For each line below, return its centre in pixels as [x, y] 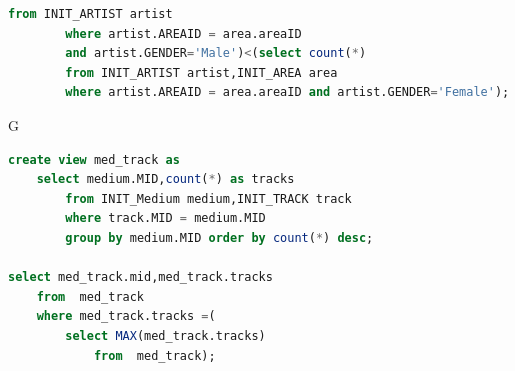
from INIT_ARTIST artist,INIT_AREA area [201, 72]
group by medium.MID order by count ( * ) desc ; [219, 237]
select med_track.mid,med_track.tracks [140, 277]
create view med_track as [94, 159]
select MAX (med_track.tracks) [165, 335]
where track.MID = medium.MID [165, 218]
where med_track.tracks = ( [126, 316]
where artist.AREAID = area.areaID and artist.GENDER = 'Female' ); [287, 92]
